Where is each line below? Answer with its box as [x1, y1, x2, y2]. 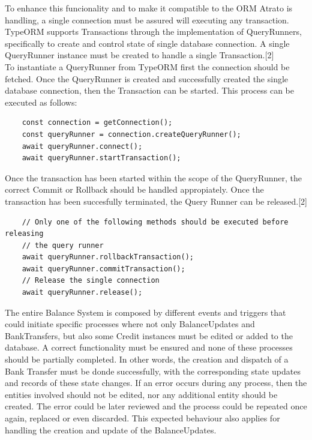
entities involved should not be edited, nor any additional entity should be [5, 388, 278, 400]
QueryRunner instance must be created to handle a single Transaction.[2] [5, 49, 274, 61]
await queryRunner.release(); [22, 288, 143, 297]
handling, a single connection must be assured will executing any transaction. [5, 13, 289, 26]
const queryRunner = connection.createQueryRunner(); [22, 130, 241, 139]
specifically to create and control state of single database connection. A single [5, 37, 290, 49]
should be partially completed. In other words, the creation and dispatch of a [5, 353, 289, 366]
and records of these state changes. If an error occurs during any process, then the [5, 376, 307, 389]
